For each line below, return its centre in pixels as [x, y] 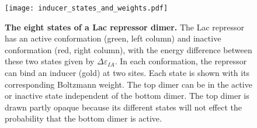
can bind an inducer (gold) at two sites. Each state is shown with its [127, 73]
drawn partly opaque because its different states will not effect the [123, 107]
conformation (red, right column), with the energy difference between [128, 49]
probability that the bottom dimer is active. [83, 118]
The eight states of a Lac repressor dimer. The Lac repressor [125, 27]
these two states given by [50, 61]
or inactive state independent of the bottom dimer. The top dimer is [127, 96]
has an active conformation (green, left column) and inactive [113, 38]
